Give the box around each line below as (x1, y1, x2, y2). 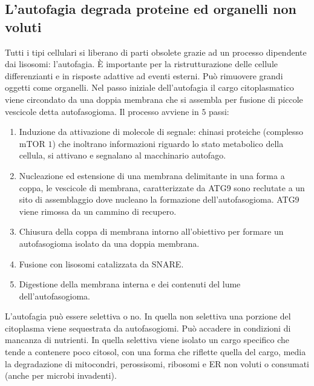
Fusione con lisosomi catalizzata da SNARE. (19, 257, 184, 270)
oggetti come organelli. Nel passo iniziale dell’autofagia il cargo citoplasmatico (5, 81, 294, 94)
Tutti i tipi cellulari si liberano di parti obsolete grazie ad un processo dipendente (5, 45, 307, 58)
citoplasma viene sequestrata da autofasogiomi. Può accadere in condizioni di (5, 321, 291, 334)
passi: (209, 105, 229, 117)
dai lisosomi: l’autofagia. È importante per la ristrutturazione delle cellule (5, 57, 278, 70)
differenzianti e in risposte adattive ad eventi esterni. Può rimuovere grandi (5, 69, 283, 82)
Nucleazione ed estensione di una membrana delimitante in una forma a (19, 169, 285, 182)
